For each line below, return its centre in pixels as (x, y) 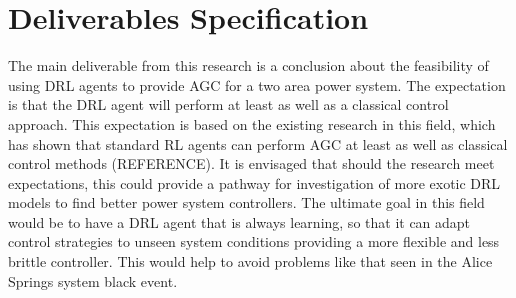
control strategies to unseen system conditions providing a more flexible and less (254, 241)
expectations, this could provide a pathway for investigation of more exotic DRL (254, 182)
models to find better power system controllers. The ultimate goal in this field (246, 202)
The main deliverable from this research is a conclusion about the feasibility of (248, 65)
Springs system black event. (93, 280)
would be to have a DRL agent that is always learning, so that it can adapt (239, 221)
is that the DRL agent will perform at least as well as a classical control (228, 104)
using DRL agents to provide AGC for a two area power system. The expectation (257, 84)
